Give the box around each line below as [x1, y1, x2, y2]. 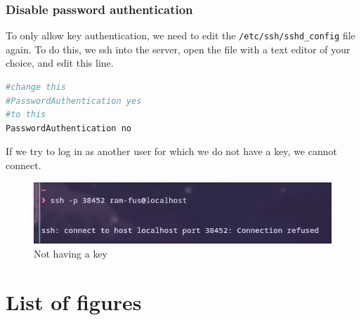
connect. [6, 158, 41, 173]
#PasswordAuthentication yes [6, 95, 142, 106]
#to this [6, 109, 46, 120]
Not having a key [34, 246, 107, 261]
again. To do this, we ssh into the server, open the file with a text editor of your [6, 41, 350, 56]
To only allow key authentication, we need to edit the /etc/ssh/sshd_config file [6, 28, 355, 43]
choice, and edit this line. [6, 55, 114, 70]
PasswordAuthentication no [6, 123, 131, 133]
